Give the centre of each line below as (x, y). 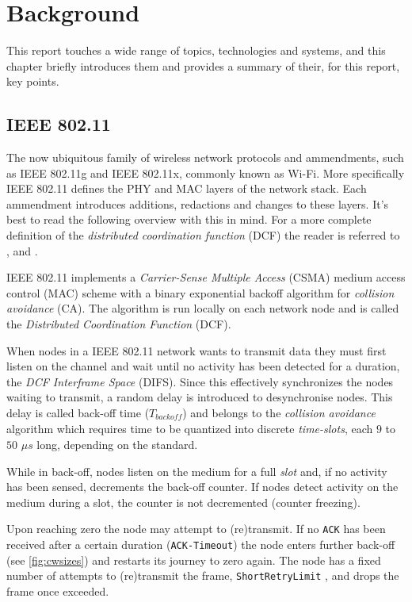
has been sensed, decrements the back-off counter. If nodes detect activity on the (202, 487)
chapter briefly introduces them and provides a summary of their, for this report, (203, 65)
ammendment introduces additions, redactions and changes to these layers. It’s (198, 203)
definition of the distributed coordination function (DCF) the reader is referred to (203, 235)
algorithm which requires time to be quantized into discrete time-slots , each (190, 429)
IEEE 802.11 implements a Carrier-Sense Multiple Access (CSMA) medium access (206, 277)
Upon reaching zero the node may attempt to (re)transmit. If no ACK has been (196, 529)
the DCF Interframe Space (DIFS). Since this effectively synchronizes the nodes (200, 381)
